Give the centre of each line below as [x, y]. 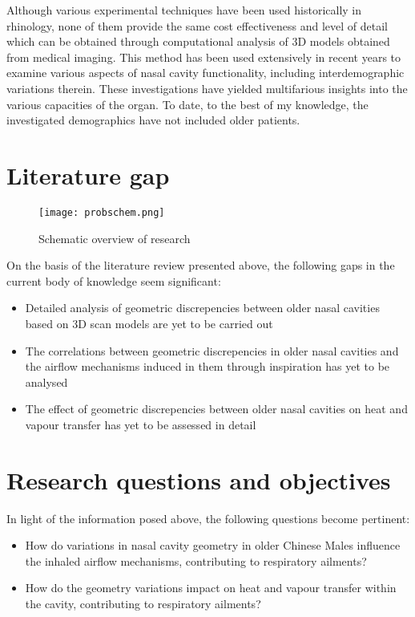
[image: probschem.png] [102, 212]
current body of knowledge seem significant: [114, 280]
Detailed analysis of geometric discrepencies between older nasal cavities [202, 308]
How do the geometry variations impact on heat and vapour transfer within [211, 588]
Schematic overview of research [115, 238]
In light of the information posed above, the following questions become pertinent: [208, 518]
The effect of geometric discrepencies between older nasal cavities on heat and [216, 409]
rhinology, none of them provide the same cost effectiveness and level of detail [197, 25]
